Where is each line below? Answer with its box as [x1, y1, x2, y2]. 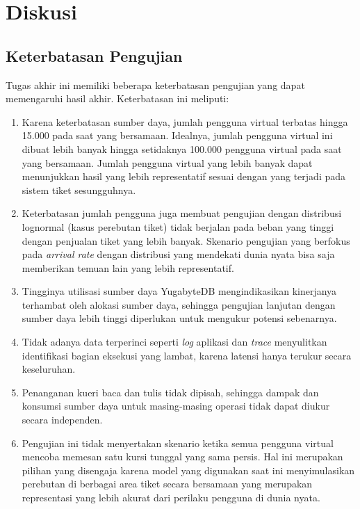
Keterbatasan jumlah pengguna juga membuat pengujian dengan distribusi [22, 206, 342, 220]
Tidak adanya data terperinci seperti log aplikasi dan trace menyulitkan [22, 334, 327, 349]
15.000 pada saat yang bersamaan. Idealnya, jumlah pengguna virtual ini [22, 128, 333, 143]
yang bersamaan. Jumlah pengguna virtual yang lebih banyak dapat [22, 155, 313, 170]
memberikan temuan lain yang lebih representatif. [22, 260, 234, 275]
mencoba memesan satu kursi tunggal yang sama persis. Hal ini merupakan [22, 449, 343, 464]
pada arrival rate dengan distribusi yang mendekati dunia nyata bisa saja [22, 247, 335, 261]
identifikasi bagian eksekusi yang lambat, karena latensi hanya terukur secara [22, 348, 352, 362]
